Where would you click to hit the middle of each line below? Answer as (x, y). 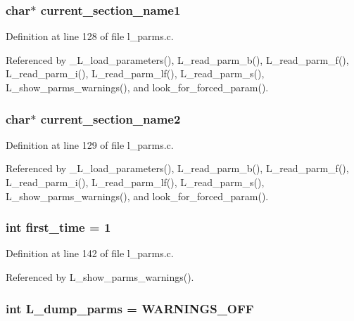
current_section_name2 (110, 118)
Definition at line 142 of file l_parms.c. (90, 253)
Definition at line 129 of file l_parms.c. (90, 144)
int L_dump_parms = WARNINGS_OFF (130, 308)
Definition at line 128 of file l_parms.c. (90, 36)
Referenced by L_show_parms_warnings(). (100, 277)
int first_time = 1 (58, 227)
